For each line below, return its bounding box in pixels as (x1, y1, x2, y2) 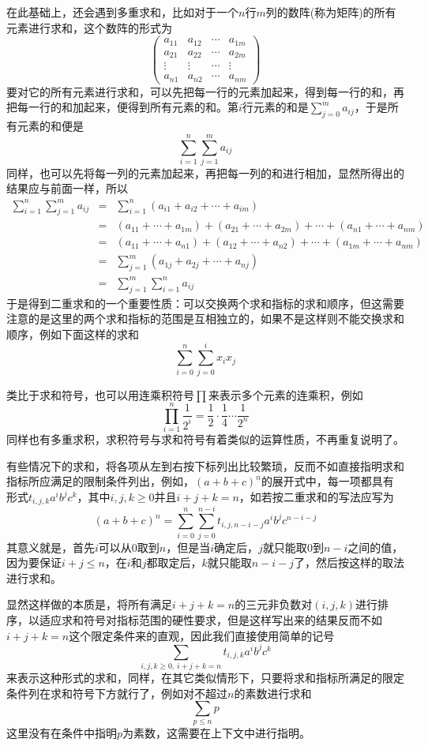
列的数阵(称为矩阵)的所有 (265, 4, 396, 20)
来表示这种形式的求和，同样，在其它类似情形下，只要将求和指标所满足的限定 (6, 669, 404, 685)
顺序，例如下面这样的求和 (6, 325, 139, 342)
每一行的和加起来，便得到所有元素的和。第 (17, 99, 238, 115)
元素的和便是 (17, 118, 84, 134)
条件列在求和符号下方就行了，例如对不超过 (6, 684, 227, 701)
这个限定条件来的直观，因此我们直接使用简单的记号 (69, 627, 335, 643)
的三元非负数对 (235, 596, 313, 613)
